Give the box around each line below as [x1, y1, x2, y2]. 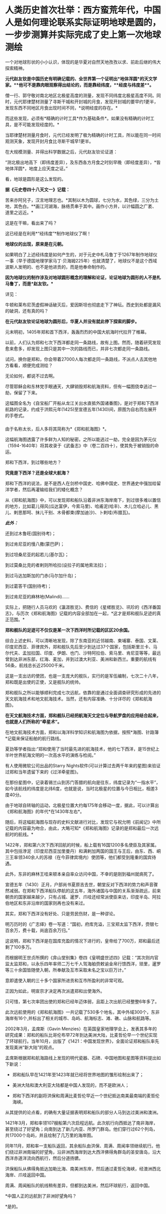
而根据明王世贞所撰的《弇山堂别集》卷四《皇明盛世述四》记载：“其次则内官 [5, 954, 159, 960]
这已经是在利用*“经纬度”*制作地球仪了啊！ [5, 230, 91, 236]
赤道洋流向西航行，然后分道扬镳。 [13, 1155, 83, 1161]
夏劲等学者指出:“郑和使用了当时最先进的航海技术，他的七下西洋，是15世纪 [5, 746, 156, 752]
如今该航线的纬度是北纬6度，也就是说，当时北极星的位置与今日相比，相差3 [5, 786, 158, 792]
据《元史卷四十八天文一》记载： [5, 186, 70, 192]
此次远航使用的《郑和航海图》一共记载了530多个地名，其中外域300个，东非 [5, 1009, 160, 1015]
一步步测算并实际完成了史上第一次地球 [5, 29, 162, 41]
